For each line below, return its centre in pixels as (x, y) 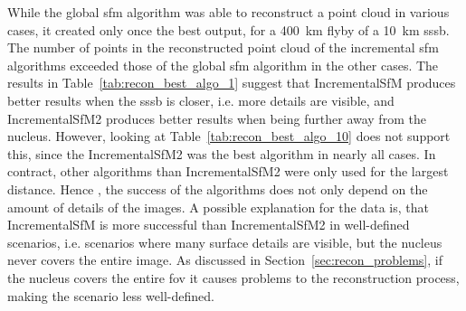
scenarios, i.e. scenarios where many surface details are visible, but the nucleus (225, 242)
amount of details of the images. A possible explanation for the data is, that (218, 207)
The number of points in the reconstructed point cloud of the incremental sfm (223, 47)
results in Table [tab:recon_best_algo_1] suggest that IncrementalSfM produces (232, 83)
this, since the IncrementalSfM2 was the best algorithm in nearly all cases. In (222, 153)
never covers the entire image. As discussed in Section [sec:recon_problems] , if (225, 260)
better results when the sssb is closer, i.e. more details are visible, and (201, 100)
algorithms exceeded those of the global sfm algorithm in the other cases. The (223, 65)
